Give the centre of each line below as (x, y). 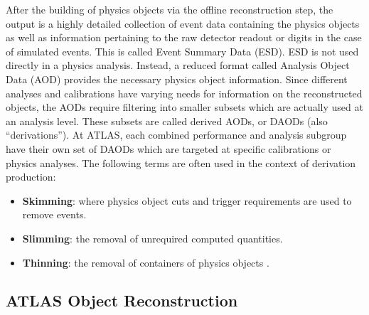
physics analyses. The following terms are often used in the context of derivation (181, 162)
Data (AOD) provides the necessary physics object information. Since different (177, 79)
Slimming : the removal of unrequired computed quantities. (153, 238)
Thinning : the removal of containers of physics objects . (146, 262)
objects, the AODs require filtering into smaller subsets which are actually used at (184, 107)
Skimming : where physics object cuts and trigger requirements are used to (187, 200)
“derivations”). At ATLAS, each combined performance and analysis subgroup (176, 135)
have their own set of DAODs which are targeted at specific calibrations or (169, 148)
